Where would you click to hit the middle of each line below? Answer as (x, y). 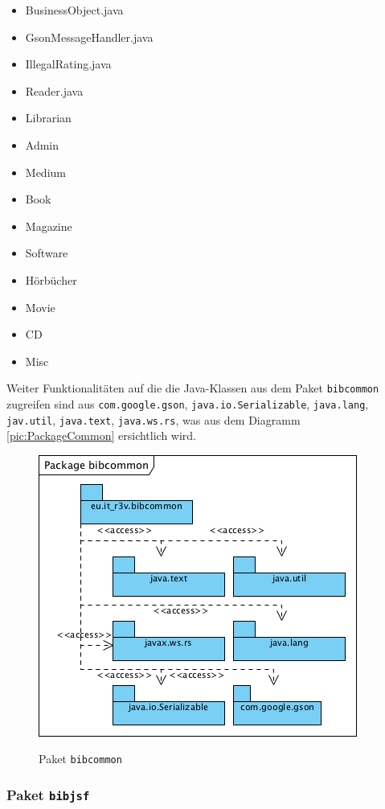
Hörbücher (51, 279)
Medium (45, 172)
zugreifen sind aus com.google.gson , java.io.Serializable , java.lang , (188, 403)
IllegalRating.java (68, 64)
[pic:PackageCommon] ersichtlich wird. (102, 435)
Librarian (48, 118)
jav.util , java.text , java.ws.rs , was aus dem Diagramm (154, 419)
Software (47, 253)
